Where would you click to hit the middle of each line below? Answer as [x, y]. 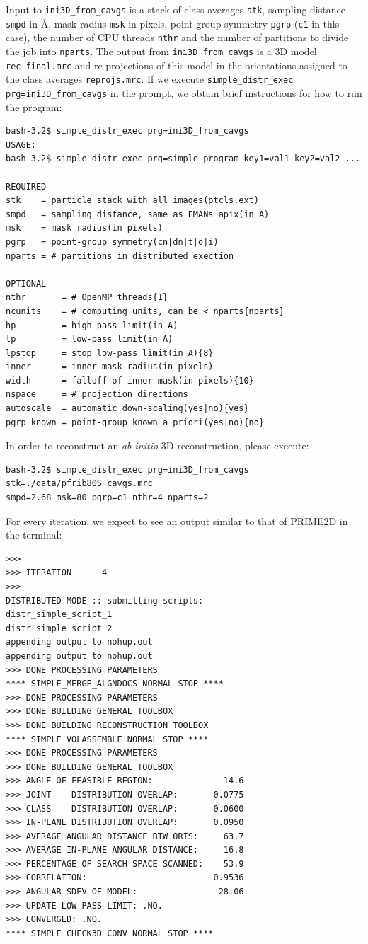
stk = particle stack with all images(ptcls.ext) [132, 201]
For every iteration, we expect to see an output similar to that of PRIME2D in [177, 520]
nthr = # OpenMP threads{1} [87, 298]
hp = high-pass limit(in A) [92, 325]
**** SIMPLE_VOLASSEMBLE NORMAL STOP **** [107, 739]
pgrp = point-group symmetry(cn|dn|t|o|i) [112, 242]
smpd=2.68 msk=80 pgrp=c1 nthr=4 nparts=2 [107, 498]
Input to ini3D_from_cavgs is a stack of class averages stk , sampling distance [176, 9]
